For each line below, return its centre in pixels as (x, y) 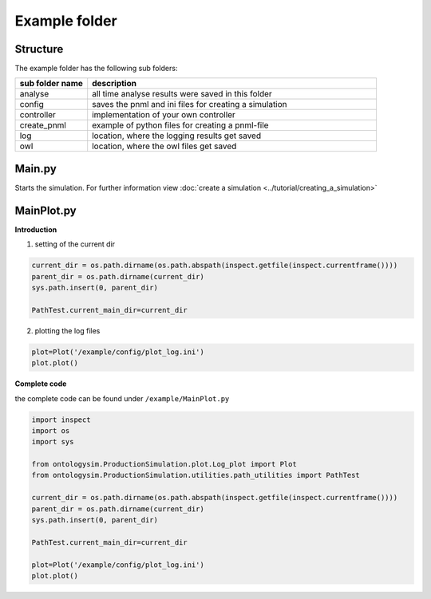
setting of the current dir (75, 244)
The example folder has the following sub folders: (96, 69)
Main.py (36, 169)
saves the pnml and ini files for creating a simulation (190, 104)
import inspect (61, 420)
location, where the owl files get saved (164, 146)
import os (51, 430)
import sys (53, 442)
